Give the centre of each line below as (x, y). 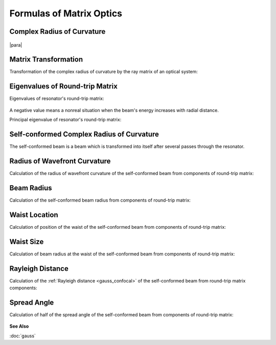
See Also (19, 326)
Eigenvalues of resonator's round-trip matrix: (57, 99)
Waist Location (34, 215)
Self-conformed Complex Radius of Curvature (84, 134)
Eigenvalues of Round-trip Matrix (63, 86)
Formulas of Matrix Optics (66, 13)
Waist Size (27, 241)
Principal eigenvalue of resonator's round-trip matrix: (65, 120)
